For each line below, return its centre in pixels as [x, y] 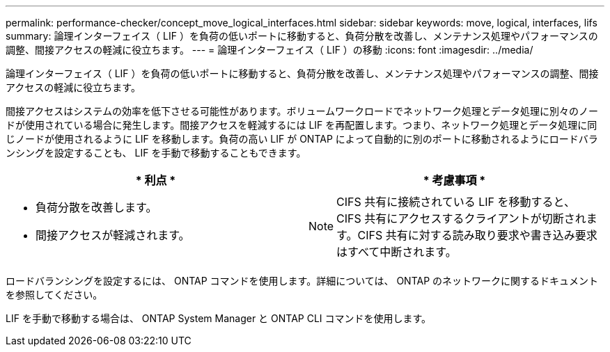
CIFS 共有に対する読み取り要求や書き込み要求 [477, 235]
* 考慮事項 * [454, 180]
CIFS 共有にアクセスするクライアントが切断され [461, 218]
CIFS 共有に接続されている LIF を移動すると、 [456, 202]
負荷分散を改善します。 [96, 207]
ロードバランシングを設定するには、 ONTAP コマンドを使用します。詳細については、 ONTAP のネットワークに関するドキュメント [302, 281]
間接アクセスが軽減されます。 [113, 235]
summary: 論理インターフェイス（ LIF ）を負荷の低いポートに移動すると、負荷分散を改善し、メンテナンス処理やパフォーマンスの [302, 36]
